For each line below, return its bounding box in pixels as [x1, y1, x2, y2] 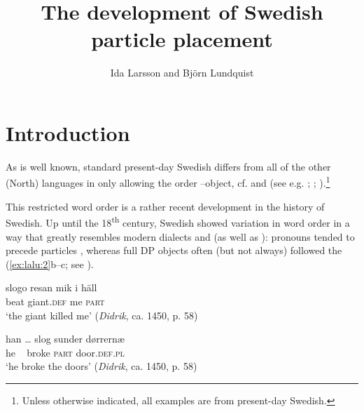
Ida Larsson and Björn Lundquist [110, 65, 254, 80]
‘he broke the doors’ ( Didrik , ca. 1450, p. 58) [6, 359, 197, 373]
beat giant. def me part [6, 293, 105, 308]
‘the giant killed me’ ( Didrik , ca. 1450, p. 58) [6, 307, 198, 322]
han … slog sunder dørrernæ [6, 331, 125, 346]
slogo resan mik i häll [6, 280, 97, 295]
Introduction [6, 118, 130, 147]
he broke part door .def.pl [6, 345, 125, 359]
